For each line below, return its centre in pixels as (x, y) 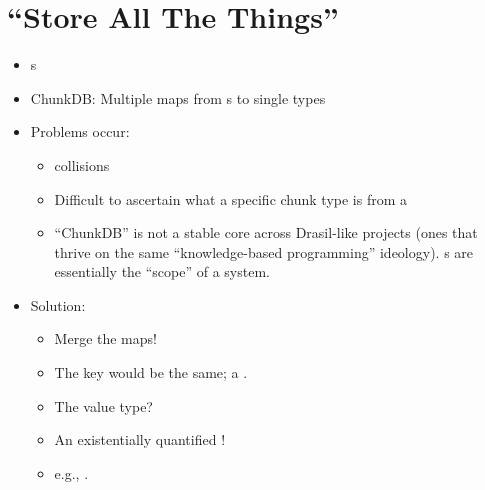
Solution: (58, 304)
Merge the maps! (105, 338)
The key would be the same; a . (151, 372)
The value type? (103, 405)
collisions (82, 164)
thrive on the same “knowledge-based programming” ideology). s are (264, 251)
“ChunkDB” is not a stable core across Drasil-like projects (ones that (266, 232)
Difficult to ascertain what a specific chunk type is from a (231, 198)
